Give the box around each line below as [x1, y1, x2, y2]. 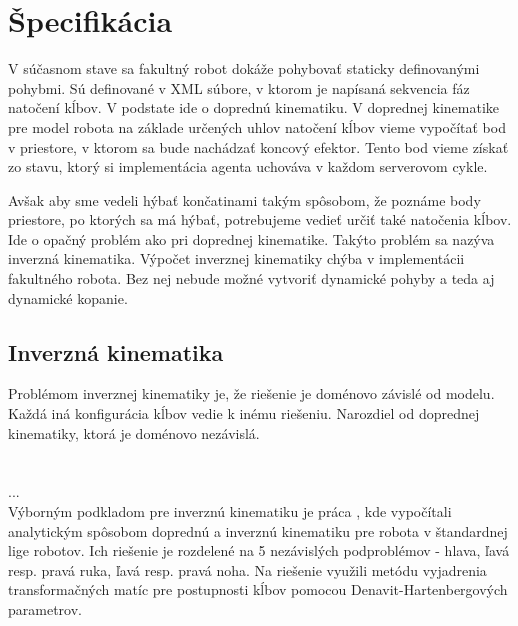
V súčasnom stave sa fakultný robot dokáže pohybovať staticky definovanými [8, 58, 480, 79]
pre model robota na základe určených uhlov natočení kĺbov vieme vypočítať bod [8, 116, 506, 137]
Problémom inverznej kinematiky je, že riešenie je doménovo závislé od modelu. [8, 383, 495, 404]
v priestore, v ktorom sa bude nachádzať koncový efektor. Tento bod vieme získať [8, 136, 509, 157]
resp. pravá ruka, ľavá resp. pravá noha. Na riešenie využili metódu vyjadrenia [8, 559, 487, 580]
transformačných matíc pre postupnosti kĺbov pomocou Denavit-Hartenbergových [8, 579, 508, 600]
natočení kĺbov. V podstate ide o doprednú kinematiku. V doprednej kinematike [8, 97, 499, 118]
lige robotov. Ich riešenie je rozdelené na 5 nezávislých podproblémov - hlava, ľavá [8, 540, 510, 561]
